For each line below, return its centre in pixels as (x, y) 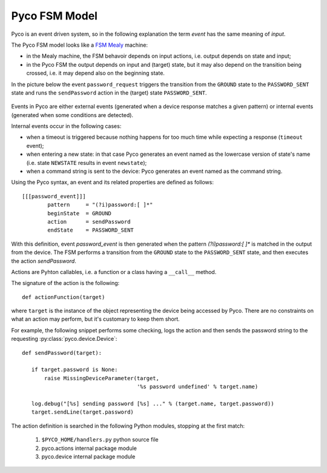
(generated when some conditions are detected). (72, 115)
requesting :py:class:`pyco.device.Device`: (64, 339)
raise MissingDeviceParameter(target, (102, 378)
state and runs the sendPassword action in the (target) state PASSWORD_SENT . (109, 92)
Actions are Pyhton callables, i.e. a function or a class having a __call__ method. (114, 272)
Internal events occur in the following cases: (66, 126)
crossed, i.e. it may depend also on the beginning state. (95, 73)
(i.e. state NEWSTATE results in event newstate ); (87, 163)
